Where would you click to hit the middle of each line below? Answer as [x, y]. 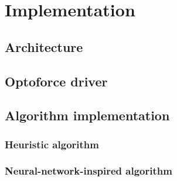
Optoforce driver [56, 81]
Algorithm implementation [87, 115]
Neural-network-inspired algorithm [88, 171]
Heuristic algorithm [52, 144]
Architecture [44, 46]
